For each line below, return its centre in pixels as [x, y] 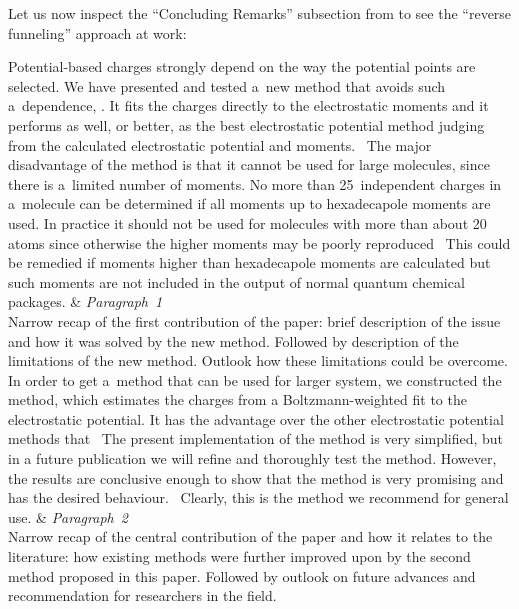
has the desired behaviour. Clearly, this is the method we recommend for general [258, 497]
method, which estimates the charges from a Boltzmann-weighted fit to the [237, 399]
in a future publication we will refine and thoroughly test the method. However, [252, 458]
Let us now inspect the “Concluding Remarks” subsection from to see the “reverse [260, 13]
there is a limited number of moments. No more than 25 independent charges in [255, 183]
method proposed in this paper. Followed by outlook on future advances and [242, 575]
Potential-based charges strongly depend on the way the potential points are [242, 66]
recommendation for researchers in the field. [142, 595]
